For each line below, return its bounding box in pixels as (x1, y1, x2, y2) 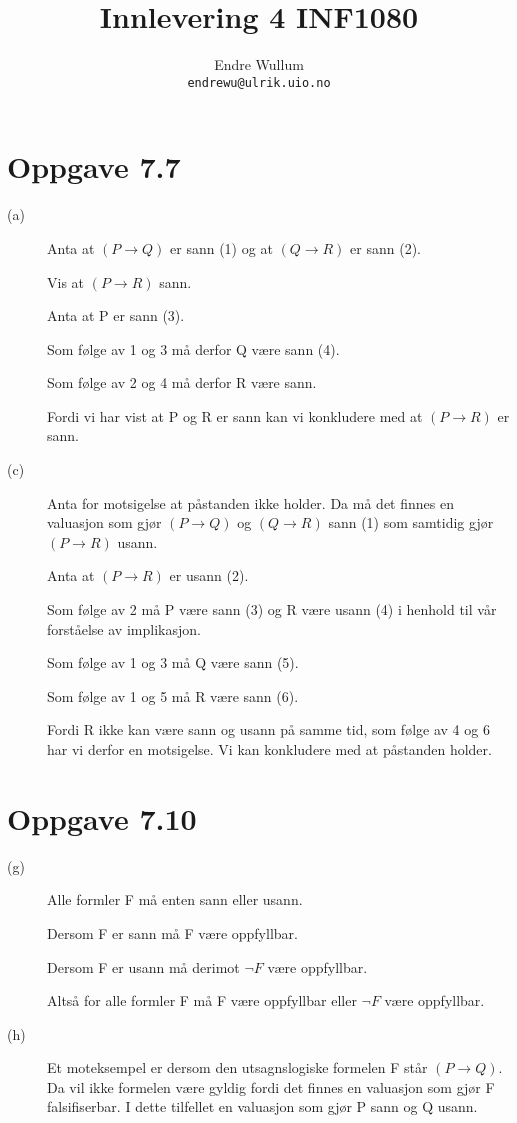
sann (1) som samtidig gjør (328, 512, 494, 533)
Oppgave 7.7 (7, 146, 181, 187)
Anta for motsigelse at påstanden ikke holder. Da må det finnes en (47, 492, 454, 513)
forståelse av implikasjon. (47, 618, 201, 639)
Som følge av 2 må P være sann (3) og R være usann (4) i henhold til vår (47, 599, 497, 620)
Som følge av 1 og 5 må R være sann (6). (47, 685, 299, 706)
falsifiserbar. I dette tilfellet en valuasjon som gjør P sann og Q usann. (47, 1096, 478, 1117)
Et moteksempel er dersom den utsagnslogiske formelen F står (47, 1057, 428, 1078)
